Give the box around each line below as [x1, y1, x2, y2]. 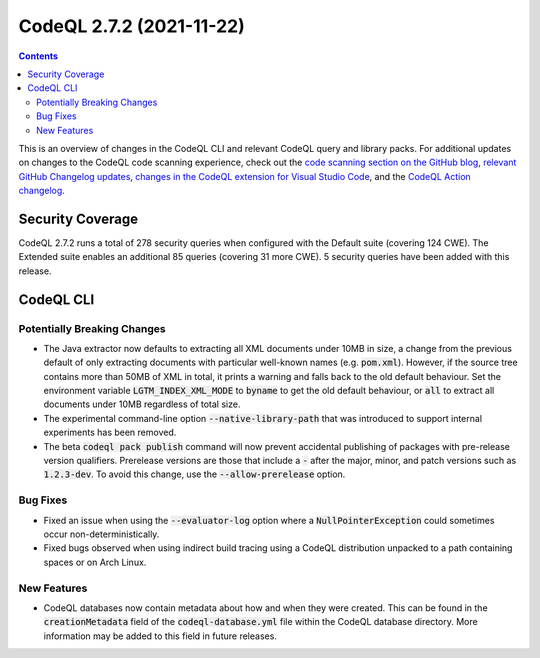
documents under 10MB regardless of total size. [43, 398, 241, 410]
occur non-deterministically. [43, 528, 160, 540]
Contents [18, 50, 59, 62]
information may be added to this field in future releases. [43, 630, 277, 642]
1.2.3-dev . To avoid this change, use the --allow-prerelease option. [43, 468, 346, 480]
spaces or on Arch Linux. [43, 556, 147, 568]
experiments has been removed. [43, 426, 177, 439]
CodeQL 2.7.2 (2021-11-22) [18, 15, 245, 37]
